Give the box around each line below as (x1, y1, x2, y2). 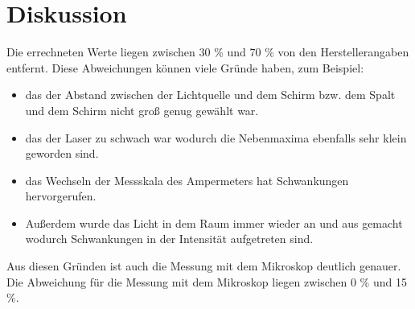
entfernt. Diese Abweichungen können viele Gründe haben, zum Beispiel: (6, 59, 364, 76)
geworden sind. (25, 145, 99, 162)
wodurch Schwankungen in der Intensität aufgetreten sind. (25, 230, 314, 247)
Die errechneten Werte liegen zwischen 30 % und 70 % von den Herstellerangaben (6, 43, 409, 60)
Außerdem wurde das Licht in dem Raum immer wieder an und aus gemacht (25, 214, 403, 231)
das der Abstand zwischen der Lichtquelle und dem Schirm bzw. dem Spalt (25, 86, 396, 103)
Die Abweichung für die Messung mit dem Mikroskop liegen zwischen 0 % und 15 (6, 273, 407, 290)
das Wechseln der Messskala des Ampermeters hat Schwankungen (25, 171, 349, 188)
